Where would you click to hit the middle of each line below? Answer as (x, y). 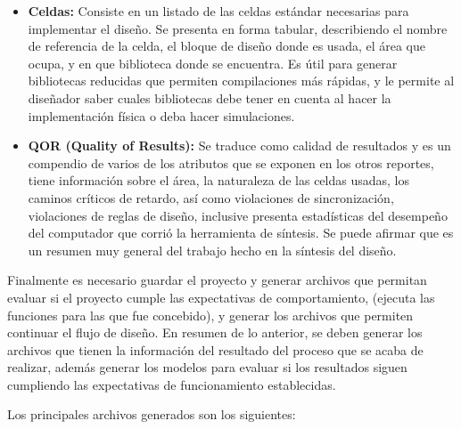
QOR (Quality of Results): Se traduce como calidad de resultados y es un (239, 146)
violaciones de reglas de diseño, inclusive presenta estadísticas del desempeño (238, 215)
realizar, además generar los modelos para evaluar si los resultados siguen (207, 367)
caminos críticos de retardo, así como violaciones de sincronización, (211, 197)
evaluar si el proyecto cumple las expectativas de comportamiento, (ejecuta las (221, 297)
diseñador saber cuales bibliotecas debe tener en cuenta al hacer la (210, 97)
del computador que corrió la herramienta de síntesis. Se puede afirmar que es (241, 233)
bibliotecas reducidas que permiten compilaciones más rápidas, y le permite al (241, 81)
